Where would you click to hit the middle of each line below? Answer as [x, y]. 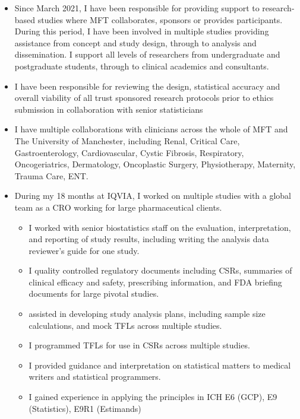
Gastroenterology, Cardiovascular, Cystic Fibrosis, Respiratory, [129, 152]
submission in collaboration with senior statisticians [109, 109]
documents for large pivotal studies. [94, 293]
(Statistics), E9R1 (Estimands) [85, 408]
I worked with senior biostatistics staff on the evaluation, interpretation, [160, 227]
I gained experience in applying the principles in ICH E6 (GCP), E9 [153, 397]
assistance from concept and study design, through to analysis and [135, 42]
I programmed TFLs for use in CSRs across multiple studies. [139, 345]
